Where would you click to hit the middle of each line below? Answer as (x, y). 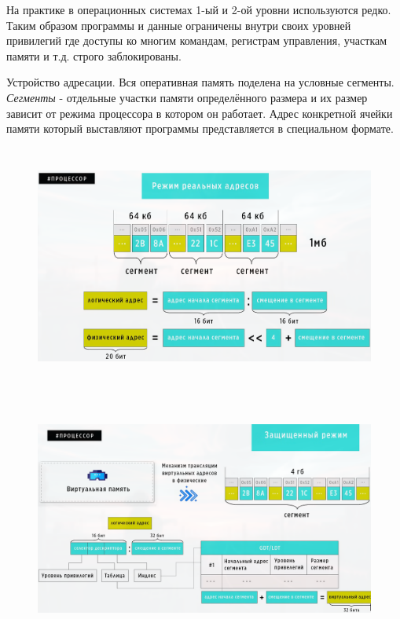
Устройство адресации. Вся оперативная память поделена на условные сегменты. (200, 82)
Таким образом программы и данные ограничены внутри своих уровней (179, 25)
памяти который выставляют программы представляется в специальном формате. (200, 128)
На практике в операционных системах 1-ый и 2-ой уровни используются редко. (199, 9)
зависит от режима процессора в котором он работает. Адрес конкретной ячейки (200, 113)
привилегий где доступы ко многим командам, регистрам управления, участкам (197, 40)
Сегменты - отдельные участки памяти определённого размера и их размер (187, 97)
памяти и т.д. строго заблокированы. (94, 55)
